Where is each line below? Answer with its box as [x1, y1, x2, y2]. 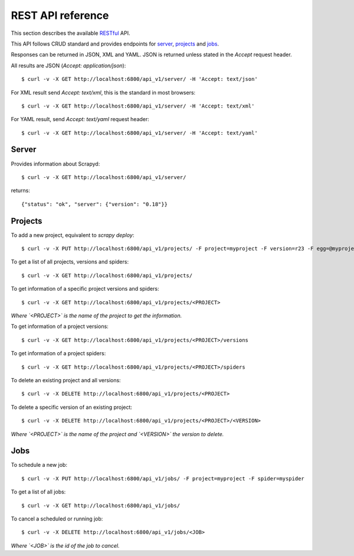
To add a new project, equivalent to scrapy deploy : [11, 231, 135, 239]
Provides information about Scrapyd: [11, 160, 100, 167]
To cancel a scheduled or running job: [11, 515, 103, 522]
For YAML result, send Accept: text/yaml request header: [11, 116, 150, 123]
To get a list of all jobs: [11, 488, 66, 496]
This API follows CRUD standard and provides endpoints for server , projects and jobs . [11, 40, 219, 47]
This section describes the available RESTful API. [11, 30, 130, 37]
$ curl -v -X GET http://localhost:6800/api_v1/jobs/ [21, 502, 180, 509]
